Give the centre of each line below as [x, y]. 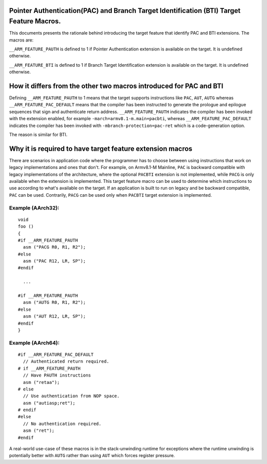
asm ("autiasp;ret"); [49, 403]
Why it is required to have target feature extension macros [101, 148]
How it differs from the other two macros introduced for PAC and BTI [116, 86]
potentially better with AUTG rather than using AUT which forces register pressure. [92, 456]
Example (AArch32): [34, 208]
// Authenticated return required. [66, 361]
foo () [26, 227]
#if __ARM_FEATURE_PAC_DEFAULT [56, 354]
